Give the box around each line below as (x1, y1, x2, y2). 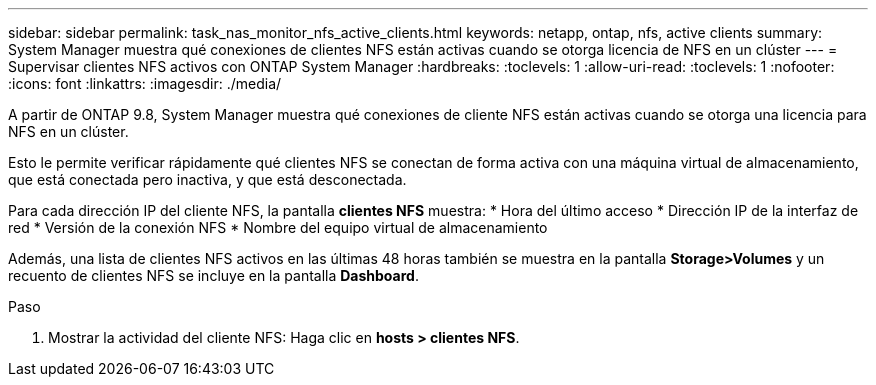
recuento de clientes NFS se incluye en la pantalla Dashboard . (8, 267, 419, 284)
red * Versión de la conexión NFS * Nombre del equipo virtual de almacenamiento (8, 219, 548, 236)
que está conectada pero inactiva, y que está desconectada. (8, 171, 407, 188)
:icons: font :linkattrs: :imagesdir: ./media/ (8, 75, 282, 92)
